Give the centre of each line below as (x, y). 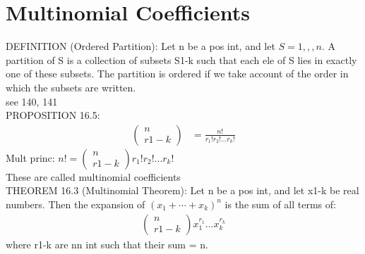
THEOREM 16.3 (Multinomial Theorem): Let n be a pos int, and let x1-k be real (182, 190)
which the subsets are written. (71, 87)
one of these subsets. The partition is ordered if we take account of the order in (177, 74)
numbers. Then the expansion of (76, 204)
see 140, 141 (32, 101)
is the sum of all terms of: (280, 204)
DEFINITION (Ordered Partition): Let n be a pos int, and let (140, 46)
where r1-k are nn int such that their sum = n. (107, 244)
